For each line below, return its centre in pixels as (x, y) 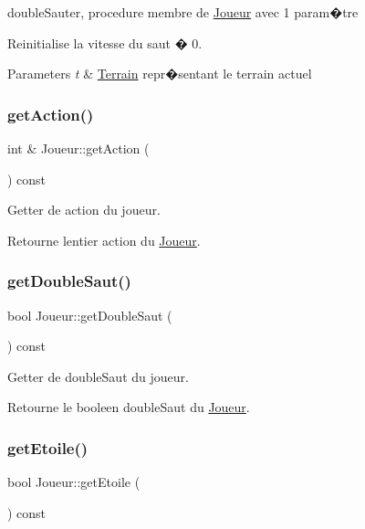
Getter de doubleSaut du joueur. (98, 376)
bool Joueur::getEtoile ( (74, 482)
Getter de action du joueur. (84, 210)
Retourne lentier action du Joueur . (104, 240)
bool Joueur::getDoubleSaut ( (90, 315)
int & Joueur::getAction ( (78, 148)
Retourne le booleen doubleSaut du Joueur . (129, 407)
